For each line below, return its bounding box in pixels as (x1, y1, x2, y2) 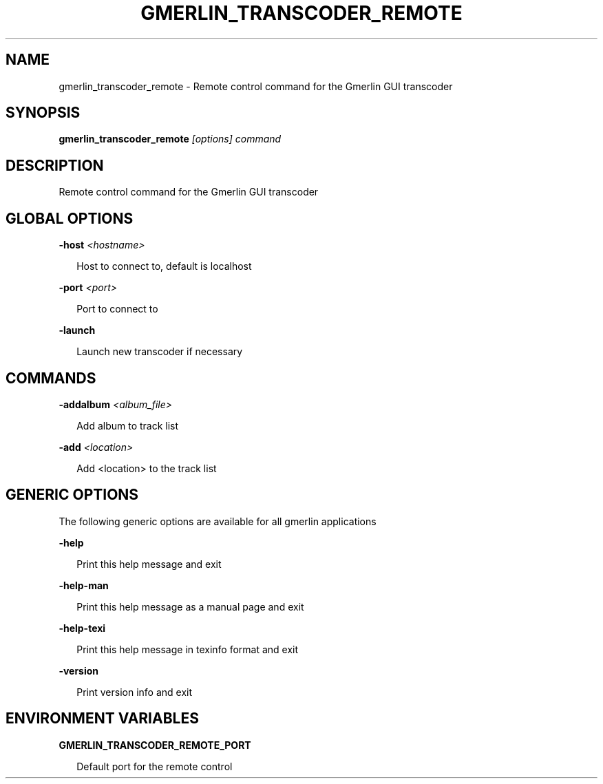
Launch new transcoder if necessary (76, 346, 243, 358)
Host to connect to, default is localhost (76, 260, 252, 273)
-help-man (59, 579, 109, 591)
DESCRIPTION (6, 156, 104, 174)
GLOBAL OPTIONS (6, 209, 134, 227)
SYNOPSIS (6, 104, 81, 122)
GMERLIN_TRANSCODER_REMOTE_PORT (59, 739, 251, 751)
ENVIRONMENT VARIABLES (6, 710, 199, 728)
